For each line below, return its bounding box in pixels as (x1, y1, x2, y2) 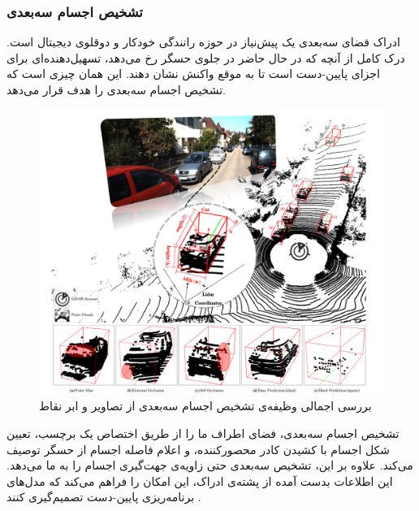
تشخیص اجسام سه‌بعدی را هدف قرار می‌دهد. (6, 81, 226, 97)
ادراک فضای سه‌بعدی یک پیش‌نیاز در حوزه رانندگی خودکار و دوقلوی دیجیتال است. (6, 33, 400, 50)
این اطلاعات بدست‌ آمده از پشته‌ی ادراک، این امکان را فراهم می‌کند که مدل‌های (6, 472, 393, 489)
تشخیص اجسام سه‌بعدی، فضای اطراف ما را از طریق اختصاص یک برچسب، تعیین (6, 424, 400, 441)
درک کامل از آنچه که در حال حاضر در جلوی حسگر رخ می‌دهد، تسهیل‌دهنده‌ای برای (6, 49, 405, 66)
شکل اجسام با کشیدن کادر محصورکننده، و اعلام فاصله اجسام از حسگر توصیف (6, 440, 391, 457)
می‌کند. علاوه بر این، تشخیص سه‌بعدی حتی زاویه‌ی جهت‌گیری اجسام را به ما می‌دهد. (6, 457, 413, 474)
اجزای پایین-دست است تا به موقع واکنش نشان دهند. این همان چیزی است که (6, 65, 380, 82)
